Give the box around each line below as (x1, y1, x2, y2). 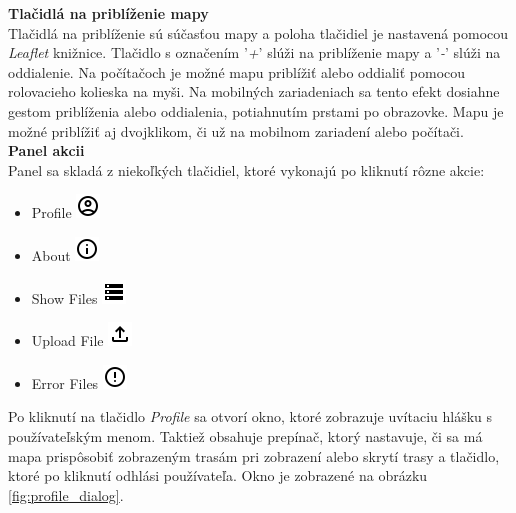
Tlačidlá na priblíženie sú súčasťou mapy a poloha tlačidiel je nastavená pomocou (8, 22, 509, 43)
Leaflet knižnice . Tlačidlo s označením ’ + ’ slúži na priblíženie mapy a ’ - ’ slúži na (8, 42, 501, 63)
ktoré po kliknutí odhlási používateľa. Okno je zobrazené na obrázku (8, 465, 428, 486)
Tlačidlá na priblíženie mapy (8, 3, 209, 23)
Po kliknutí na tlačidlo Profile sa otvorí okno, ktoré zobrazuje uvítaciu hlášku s (8, 406, 493, 427)
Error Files (31, 372, 99, 393)
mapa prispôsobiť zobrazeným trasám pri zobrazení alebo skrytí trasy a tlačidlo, (8, 445, 500, 466)
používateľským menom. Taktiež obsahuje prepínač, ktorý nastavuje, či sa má (8, 425, 483, 446)
